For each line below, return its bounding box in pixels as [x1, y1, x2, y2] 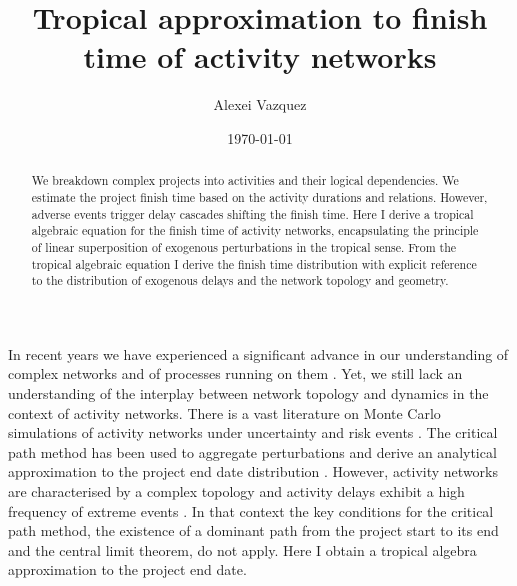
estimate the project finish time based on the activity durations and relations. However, [31, 188, 488, 205]
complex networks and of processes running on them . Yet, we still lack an [8, 363, 463, 384]
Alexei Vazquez [213, 94, 307, 115]
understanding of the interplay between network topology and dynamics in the [8, 383, 489, 404]
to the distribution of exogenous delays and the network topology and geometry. [31, 272, 449, 289]
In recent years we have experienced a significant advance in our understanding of [8, 343, 509, 364]
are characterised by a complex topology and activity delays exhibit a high [8, 481, 465, 502]
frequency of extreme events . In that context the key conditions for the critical [8, 500, 494, 521]
